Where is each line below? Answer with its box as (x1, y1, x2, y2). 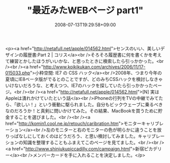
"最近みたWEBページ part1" (27, 5, 144, 16)
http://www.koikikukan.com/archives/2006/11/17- (43, 64, 146, 70)
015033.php (5, 69, 30, 76)
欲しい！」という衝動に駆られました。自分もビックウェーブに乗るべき (16, 101, 163, 107)
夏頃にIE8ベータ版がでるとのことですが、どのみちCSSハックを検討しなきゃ (5, 76, 163, 82)
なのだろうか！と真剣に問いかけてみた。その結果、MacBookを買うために (5, 107, 158, 114)
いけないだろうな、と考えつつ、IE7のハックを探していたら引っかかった (5, 82, 153, 89)
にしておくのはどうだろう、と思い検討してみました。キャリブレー (27, 133, 165, 139)
